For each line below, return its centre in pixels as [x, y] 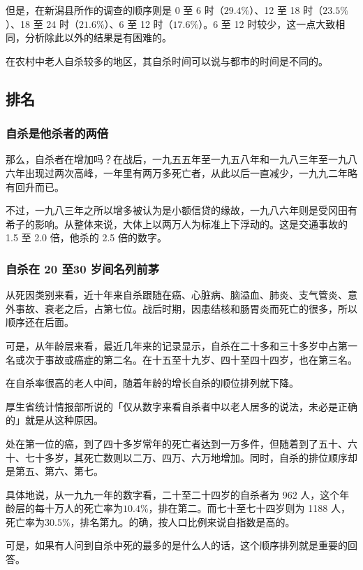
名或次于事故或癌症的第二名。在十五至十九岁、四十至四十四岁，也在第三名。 [181, 359]
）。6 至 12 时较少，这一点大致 [267, 23]
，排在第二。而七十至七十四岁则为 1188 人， [249, 508]
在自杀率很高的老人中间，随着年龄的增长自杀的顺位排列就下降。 [152, 383]
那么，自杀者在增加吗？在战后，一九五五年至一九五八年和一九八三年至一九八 [181, 159]
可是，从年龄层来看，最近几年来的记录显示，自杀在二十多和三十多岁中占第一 [181, 345]
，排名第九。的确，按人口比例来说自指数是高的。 [183, 521]
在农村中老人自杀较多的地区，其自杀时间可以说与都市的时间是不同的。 [167, 60]
